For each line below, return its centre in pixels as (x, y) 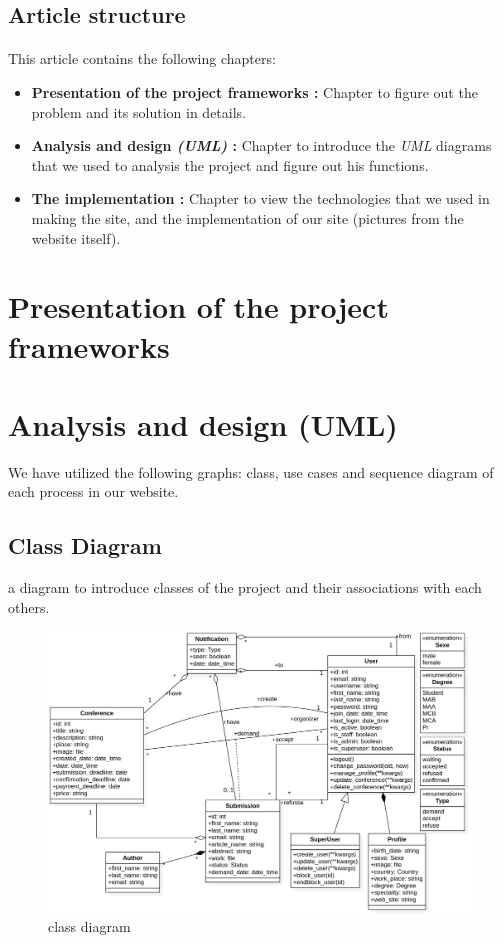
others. (29, 606)
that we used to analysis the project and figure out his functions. (230, 164)
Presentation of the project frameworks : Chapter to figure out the (254, 91)
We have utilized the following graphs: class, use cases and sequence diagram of (251, 471)
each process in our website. (93, 491)
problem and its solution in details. (138, 111)
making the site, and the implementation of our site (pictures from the (247, 217)
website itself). (76, 237)
